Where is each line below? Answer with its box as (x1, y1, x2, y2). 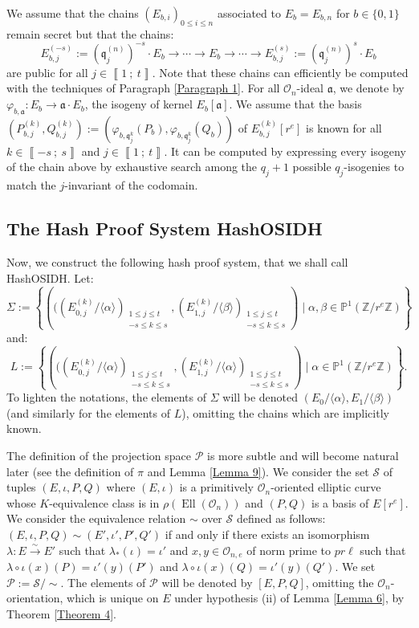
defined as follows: (236, 510, 326, 527)
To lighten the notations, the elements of (6, 389, 207, 406)
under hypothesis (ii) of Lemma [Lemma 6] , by (174, 589, 405, 606)
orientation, (6, 589, 63, 606)
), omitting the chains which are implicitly (181, 404, 389, 421)
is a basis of (311, 494, 369, 511)
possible (292, 158, 332, 175)
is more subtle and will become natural (206, 447, 399, 464)
